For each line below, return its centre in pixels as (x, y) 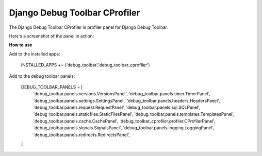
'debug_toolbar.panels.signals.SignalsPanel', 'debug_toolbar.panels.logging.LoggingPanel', (124, 128)
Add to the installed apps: (34, 54)
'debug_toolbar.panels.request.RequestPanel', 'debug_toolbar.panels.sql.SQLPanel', (117, 107)
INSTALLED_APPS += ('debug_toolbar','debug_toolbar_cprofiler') (85, 65)
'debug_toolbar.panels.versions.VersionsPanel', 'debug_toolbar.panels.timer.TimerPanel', (122, 94)
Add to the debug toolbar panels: (42, 76)
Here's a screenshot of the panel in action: (51, 36)
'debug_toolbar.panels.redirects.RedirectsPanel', (82, 135)
